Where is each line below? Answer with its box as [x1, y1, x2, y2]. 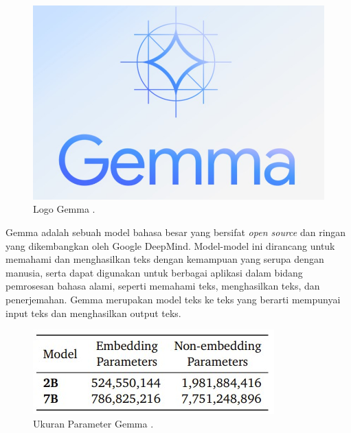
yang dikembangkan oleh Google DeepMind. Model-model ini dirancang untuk [5, 238, 335, 253]
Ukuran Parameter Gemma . [33, 416, 154, 430]
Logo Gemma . [33, 202, 95, 216]
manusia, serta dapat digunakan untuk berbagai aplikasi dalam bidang [5, 265, 303, 279]
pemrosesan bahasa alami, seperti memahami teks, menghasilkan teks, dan [5, 279, 320, 293]
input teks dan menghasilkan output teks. [5, 305, 181, 320]
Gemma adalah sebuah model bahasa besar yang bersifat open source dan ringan [5, 225, 346, 239]
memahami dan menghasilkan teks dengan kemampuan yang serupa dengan [5, 252, 324, 266]
